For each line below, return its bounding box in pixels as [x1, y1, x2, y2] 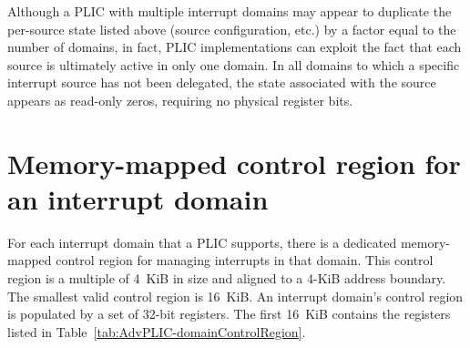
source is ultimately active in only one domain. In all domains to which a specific [7, 55, 460, 74]
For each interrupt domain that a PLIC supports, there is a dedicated [7, 232, 397, 251]
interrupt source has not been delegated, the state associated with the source [7, 73, 436, 92]
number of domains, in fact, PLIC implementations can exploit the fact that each [7, 37, 462, 56]
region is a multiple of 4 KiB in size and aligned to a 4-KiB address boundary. [7, 269, 446, 288]
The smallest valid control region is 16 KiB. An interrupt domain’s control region [7, 286, 464, 305]
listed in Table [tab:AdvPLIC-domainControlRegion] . [7, 322, 306, 341]
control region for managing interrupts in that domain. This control [56, 251, 434, 270]
